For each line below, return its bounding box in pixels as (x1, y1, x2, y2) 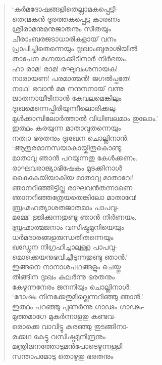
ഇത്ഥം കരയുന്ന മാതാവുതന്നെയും (12, 123, 121, 133)
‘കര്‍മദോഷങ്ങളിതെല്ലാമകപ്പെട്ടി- (12, 4, 118, 14)
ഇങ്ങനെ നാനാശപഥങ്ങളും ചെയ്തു (12, 261, 121, 272)
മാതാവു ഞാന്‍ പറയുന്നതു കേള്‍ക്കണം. (12, 152, 138, 163)
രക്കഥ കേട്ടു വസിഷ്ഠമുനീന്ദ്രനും (12, 331, 105, 341)
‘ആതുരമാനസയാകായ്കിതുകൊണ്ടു (12, 142, 122, 153)
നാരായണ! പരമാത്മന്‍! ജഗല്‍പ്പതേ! (12, 73, 131, 84)
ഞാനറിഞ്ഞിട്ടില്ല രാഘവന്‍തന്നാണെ (12, 182, 133, 192)
